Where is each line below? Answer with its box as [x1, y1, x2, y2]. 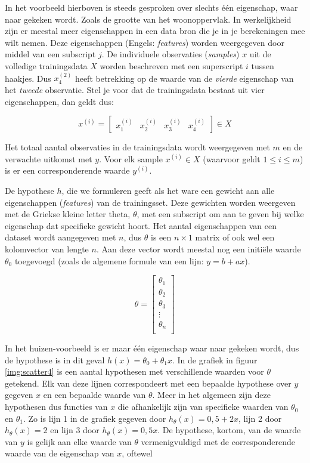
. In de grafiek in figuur [172, 353, 258, 366]
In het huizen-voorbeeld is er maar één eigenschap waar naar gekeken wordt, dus [5, 342, 299, 354]
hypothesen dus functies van [5, 400, 108, 413]
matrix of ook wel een [195, 231, 275, 243]
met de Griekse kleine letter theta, [5, 208, 131, 220]
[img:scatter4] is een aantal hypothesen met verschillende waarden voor [5, 365, 264, 378]
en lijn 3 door [50, 424, 100, 436]
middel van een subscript [5, 48, 96, 60]
